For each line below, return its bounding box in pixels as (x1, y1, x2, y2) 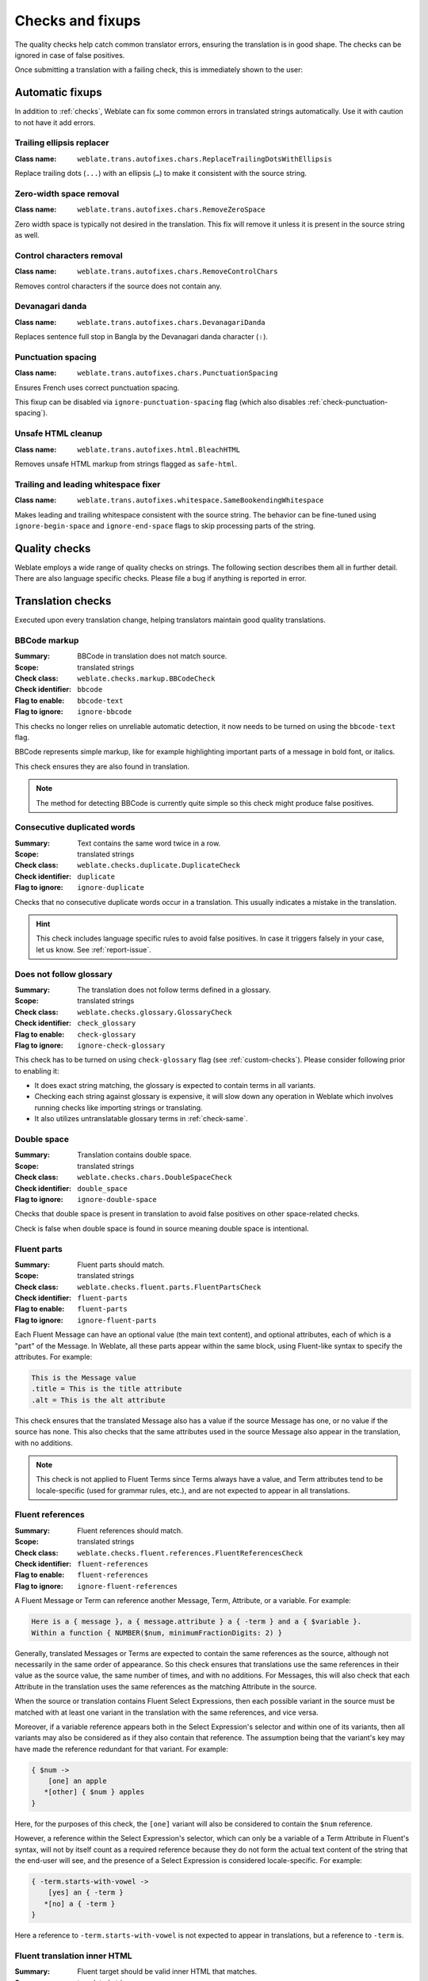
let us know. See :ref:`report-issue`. (36, 945, 151, 954)
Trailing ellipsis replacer (14, 137, 109, 148)
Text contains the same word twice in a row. (77, 838, 221, 848)
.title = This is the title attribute (31, 1384, 182, 1394)
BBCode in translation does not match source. (77, 651, 227, 661)
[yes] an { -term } (48, 1888, 124, 1897)
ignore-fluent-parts (77, 1315, 158, 1325)
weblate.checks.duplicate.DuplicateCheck (77, 861, 241, 870)
